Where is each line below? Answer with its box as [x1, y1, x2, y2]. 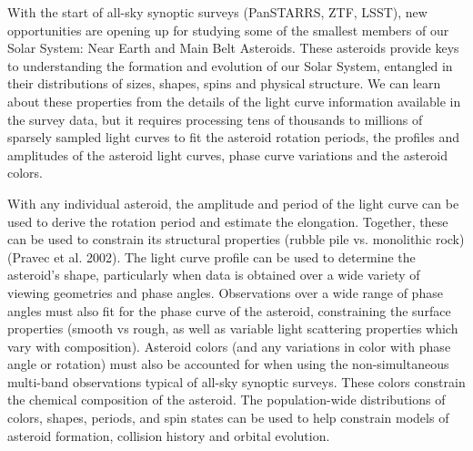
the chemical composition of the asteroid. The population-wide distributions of [7, 390, 446, 409]
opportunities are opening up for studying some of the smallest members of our [7, 20, 449, 39]
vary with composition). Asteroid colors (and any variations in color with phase [7, 336, 451, 355]
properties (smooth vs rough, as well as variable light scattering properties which [7, 319, 458, 338]
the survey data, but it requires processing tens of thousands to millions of [7, 109, 423, 128]
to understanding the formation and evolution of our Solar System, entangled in [7, 56, 453, 75]
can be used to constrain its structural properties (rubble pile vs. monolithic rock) [7, 230, 465, 249]
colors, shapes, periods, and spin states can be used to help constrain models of [7, 408, 449, 427]
